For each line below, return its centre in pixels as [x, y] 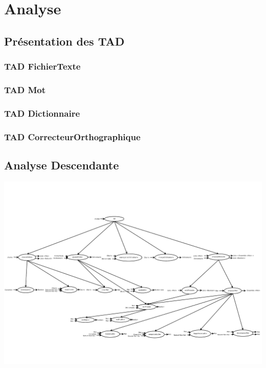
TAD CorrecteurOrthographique [72, 136]
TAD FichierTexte [42, 66]
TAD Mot [25, 89]
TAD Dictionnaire [42, 113]
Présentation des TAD [64, 41]
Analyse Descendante [62, 165]
